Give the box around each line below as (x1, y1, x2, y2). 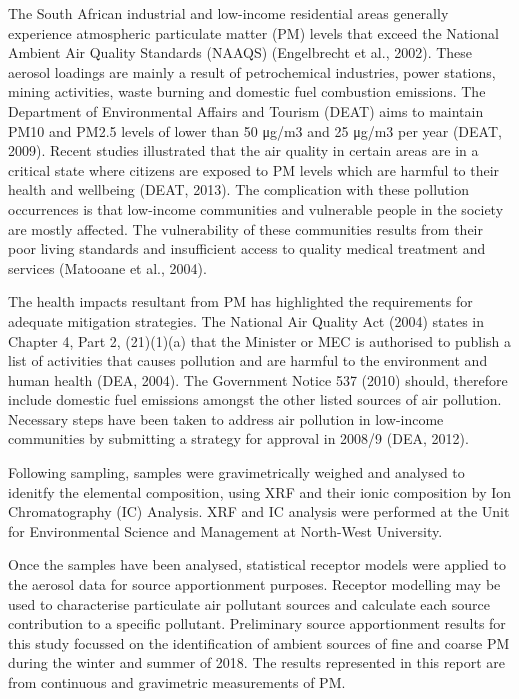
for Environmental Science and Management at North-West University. (8, 520, 443, 541)
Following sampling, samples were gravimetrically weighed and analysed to (8, 462, 465, 483)
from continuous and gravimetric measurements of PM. (8, 672, 346, 692)
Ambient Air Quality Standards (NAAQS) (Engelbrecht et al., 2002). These (8, 42, 473, 63)
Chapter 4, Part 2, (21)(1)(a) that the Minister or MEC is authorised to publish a (8, 330, 511, 351)
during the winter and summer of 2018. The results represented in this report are (8, 652, 505, 673)
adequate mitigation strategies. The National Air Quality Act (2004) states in (8, 310, 484, 331)
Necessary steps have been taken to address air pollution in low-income (8, 408, 444, 429)
